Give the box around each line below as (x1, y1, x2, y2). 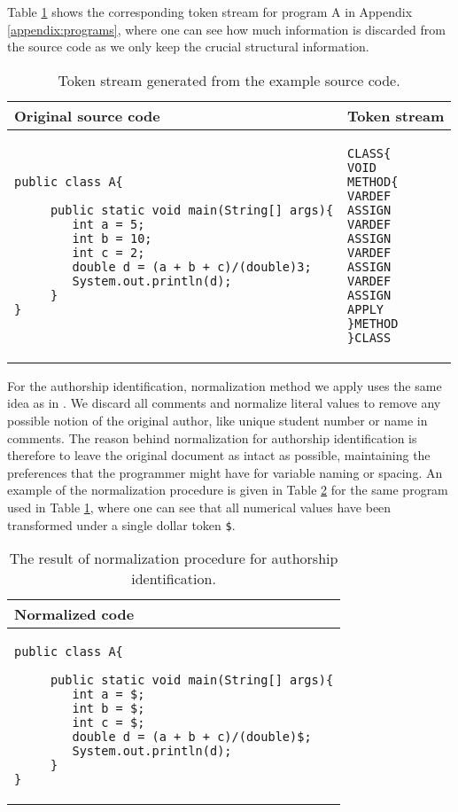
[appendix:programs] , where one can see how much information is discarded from (7, 20, 446, 38)
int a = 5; (72, 216, 145, 231)
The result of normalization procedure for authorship (9, 548, 338, 569)
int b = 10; (72, 230, 152, 246)
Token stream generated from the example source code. (58, 69, 400, 90)
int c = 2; (72, 245, 145, 260)
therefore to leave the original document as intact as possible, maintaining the (7, 446, 431, 465)
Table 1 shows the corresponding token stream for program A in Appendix (7, 3, 413, 20)
